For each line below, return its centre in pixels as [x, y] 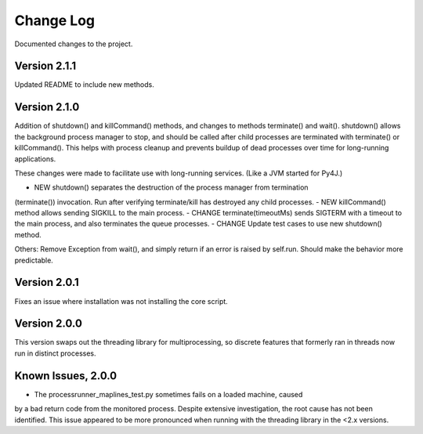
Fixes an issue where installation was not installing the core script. [121, 301]
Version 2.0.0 [48, 324]
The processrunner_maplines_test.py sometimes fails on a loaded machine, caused [168, 394]
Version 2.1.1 [45, 66]
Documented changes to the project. [74, 44]
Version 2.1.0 [47, 107]
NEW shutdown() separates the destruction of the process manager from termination [171, 187]
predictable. [34, 260]
